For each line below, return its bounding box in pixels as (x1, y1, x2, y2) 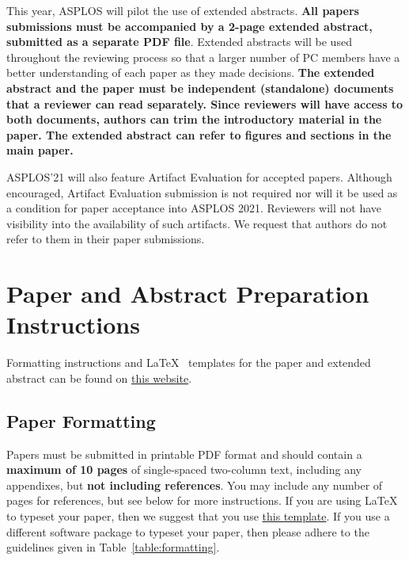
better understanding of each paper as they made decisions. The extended (6, 64, 375, 81)
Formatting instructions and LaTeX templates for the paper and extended (6, 354, 371, 371)
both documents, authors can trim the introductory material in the (6, 111, 382, 128)
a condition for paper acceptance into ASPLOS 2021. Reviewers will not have (6, 200, 382, 216)
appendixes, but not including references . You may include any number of (6, 476, 383, 493)
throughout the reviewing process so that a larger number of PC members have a (6, 48, 400, 65)
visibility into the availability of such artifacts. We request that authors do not (6, 215, 388, 231)
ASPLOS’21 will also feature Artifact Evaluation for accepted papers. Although (6, 168, 392, 185)
